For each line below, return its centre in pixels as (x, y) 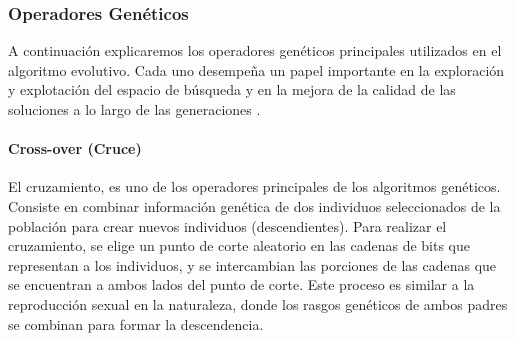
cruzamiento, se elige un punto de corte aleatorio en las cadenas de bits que (239, 245)
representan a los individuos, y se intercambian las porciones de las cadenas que (252, 264)
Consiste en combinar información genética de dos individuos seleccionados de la (254, 205)
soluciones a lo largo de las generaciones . (134, 109)
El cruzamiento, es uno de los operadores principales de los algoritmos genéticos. (254, 186)
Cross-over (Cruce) (75, 148)
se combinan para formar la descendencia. (136, 323)
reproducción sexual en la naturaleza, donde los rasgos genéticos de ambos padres (258, 303)
